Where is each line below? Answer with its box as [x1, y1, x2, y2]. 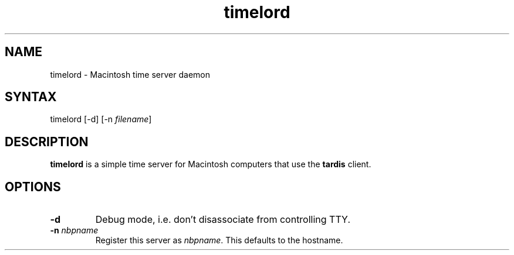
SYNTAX [5, 89, 57, 105]
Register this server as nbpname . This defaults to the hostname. [95, 235, 343, 246]
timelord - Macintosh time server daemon [50, 69, 210, 80]
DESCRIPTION [5, 134, 89, 149]
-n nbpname [50, 225, 99, 236]
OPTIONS [5, 179, 61, 194]
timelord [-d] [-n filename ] [50, 114, 152, 125]
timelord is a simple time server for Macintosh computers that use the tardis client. [50, 159, 371, 170]
